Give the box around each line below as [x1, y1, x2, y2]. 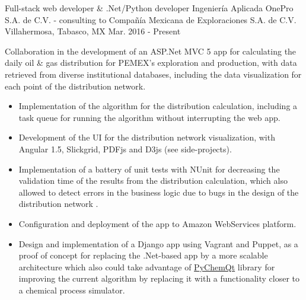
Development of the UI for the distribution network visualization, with [18, 131, 275, 143]
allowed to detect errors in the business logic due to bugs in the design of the [18, 186, 299, 198]
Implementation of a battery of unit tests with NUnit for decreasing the [18, 162, 280, 175]
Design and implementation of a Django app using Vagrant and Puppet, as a [18, 237, 298, 250]
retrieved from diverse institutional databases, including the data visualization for [5, 68, 302, 80]
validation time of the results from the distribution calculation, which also [18, 174, 288, 187]
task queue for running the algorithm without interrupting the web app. [18, 111, 280, 123]
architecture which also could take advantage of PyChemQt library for [18, 260, 275, 273]
